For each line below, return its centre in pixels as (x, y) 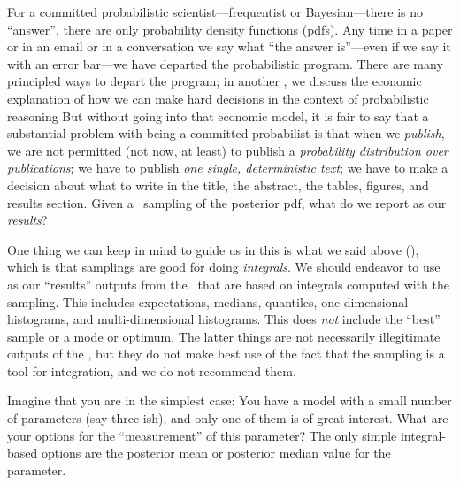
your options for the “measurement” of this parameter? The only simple (202, 435)
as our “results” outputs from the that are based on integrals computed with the (228, 284)
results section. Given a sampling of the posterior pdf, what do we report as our (227, 202)
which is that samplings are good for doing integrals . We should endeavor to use (224, 267)
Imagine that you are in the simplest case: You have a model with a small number (230, 400)
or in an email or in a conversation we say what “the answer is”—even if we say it (229, 46)
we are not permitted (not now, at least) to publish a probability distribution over (228, 150)
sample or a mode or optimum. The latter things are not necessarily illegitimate (224, 336)
